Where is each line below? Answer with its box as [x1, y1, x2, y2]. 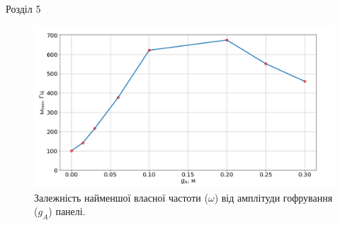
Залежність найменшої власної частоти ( [34, 190, 208, 204]
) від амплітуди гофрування [214, 190, 333, 204]
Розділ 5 [6, 1, 41, 16]
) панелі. [48, 204, 86, 219]
